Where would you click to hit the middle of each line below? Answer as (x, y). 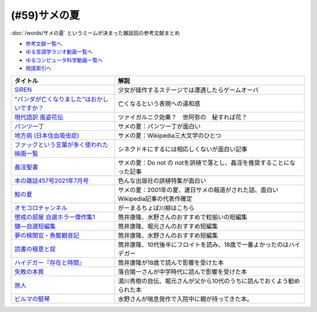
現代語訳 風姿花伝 (39, 117)
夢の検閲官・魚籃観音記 (47, 235)
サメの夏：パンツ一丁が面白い (159, 126)
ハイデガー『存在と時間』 (50, 263)
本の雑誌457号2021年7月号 (52, 180)
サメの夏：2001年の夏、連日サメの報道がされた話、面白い (198, 190)
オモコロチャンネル (41, 207)
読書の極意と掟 (35, 249)
